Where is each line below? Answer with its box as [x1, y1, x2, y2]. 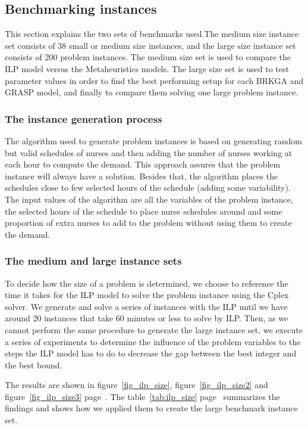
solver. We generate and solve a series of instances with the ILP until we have [5, 300, 288, 312]
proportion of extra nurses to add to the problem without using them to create [5, 216, 292, 229]
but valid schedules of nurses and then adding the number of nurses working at [5, 146, 293, 159]
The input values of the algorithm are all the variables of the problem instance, [5, 193, 293, 205]
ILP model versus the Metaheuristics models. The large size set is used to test [5, 62, 289, 75]
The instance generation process [5, 111, 162, 126]
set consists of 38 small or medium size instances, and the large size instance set [5, 39, 296, 51]
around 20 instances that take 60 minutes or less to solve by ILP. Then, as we [5, 312, 288, 324]
